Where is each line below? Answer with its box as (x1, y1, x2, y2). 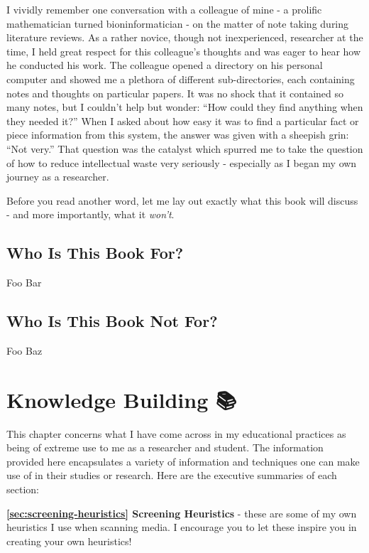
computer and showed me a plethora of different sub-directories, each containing (6, 71, 355, 86)
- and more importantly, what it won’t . (6, 207, 175, 222)
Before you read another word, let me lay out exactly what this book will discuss (6, 193, 358, 208)
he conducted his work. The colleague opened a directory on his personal (6, 58, 323, 73)
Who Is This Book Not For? (6, 310, 218, 332)
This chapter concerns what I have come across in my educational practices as (6, 426, 346, 441)
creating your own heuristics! (6, 533, 132, 548)
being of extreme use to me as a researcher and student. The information (6, 440, 324, 455)
